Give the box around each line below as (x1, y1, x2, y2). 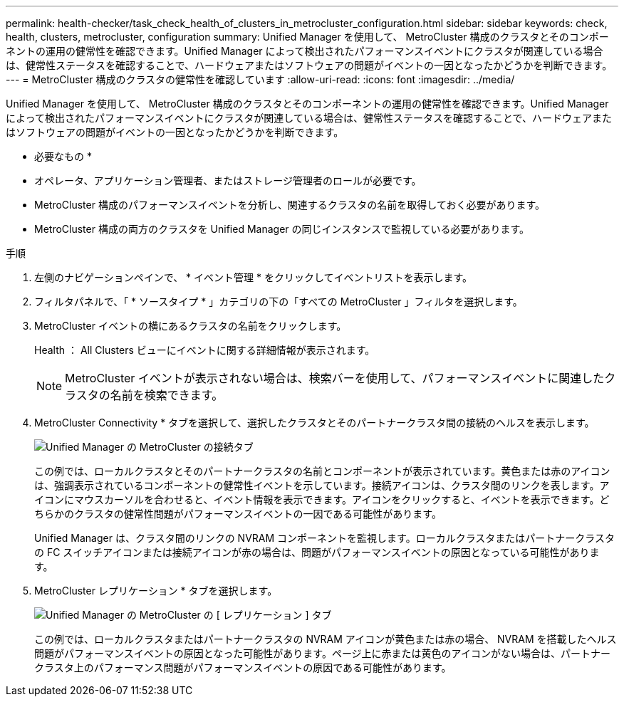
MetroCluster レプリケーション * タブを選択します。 (34, 585, 278, 597)
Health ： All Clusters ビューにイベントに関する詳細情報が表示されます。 (34, 344, 375, 356)
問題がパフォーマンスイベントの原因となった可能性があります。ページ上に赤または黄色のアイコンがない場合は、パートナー (34, 647, 610, 659)
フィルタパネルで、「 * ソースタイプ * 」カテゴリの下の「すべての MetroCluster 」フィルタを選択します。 (34, 295, 523, 308)
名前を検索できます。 (110, 388, 224, 402)
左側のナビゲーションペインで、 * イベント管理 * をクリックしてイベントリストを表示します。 (34, 271, 473, 283)
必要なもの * (34, 150, 92, 162)
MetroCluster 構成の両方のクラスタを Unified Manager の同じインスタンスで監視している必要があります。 (34, 223, 530, 235)
